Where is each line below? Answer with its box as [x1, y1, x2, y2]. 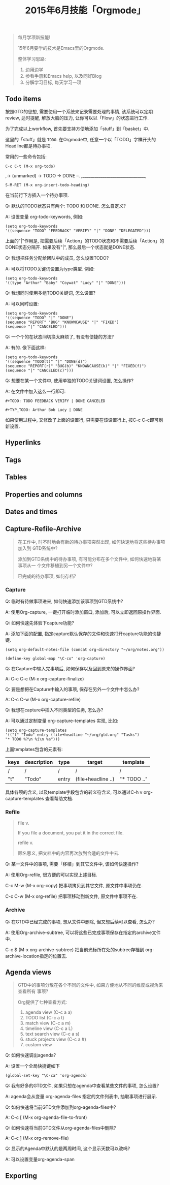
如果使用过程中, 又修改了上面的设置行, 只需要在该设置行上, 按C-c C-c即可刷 [5, 417, 163, 423]
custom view [25, 1042, 52, 1048]
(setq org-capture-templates [5, 728, 67, 733]
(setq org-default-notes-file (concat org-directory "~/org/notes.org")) [5, 647, 165, 652]
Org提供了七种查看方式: [17, 999, 67, 1005]
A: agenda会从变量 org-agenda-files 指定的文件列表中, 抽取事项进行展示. [5, 1094, 157, 1100]
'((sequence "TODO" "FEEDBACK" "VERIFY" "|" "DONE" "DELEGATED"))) [5, 228, 151, 233]
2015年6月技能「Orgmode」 [25, 5, 146, 16]
